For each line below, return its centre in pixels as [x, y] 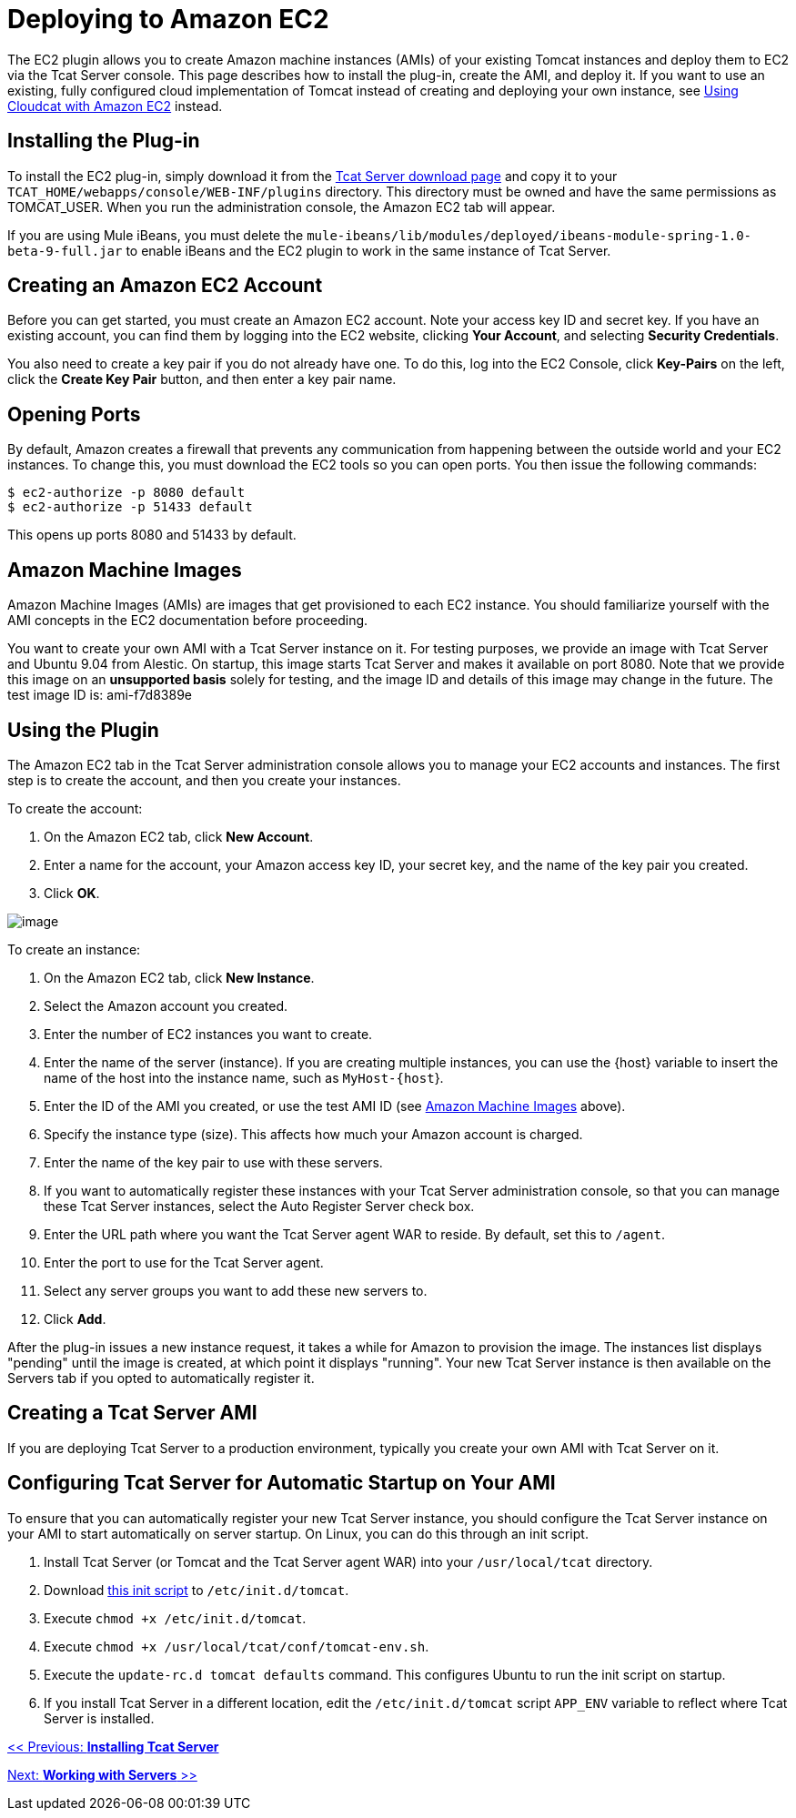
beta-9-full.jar [65, 251]
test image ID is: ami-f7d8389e [100, 695]
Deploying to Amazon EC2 [168, 19]
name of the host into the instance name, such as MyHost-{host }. [244, 1077]
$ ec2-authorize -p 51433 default [130, 507]
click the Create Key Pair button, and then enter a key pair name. [202, 379]
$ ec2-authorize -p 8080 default [126, 493]
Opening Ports [74, 414]
